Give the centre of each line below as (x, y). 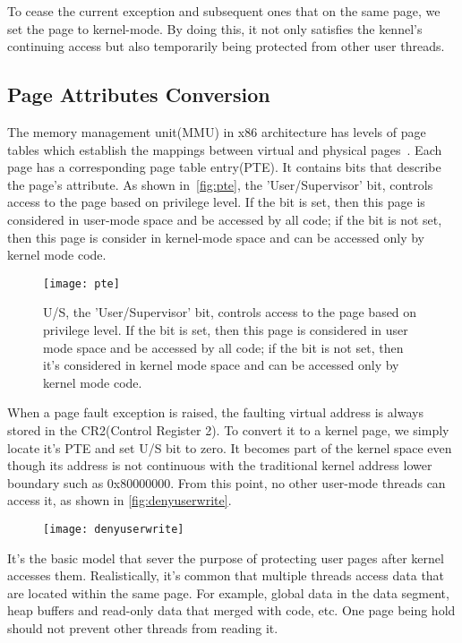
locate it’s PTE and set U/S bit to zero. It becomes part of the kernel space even (230, 447)
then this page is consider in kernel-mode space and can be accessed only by (216, 237)
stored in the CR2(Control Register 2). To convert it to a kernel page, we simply (228, 429)
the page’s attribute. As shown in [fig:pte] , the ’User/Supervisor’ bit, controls (220, 184)
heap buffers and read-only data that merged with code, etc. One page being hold (231, 610)
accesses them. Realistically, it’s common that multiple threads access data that (226, 575)
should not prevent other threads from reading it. (143, 627)
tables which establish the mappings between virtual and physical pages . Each (225, 149)
